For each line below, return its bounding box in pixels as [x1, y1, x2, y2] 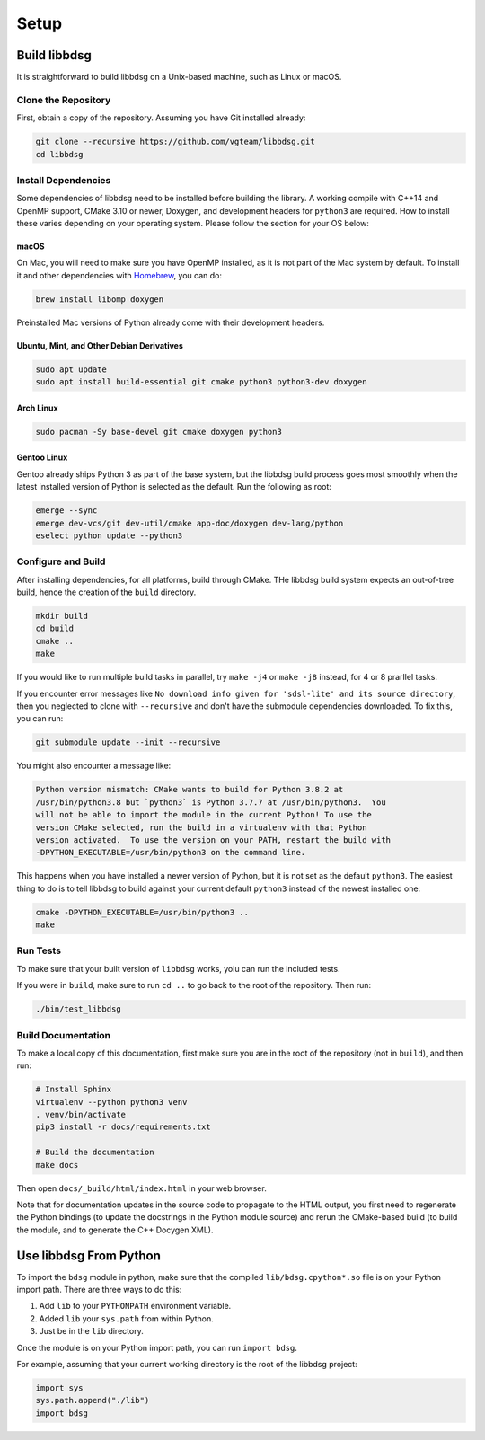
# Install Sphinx [35, 1084, 112, 1095]
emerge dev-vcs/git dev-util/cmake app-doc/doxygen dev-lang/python [35, 517, 344, 528]
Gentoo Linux [16, 452, 68, 463]
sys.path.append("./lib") [35, 1395, 150, 1406]
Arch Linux [16, 402, 58, 413]
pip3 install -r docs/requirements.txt [35, 1122, 211, 1132]
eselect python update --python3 [35, 530, 183, 541]
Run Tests [16, 944, 62, 957]
